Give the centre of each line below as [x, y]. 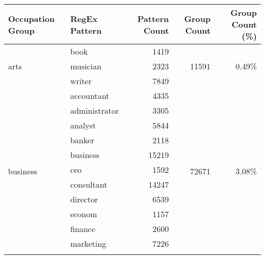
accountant [90, 96]
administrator [95, 110]
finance [83, 229]
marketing [88, 243]
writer [81, 81]
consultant [89, 184]
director [84, 199]
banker [82, 140]
